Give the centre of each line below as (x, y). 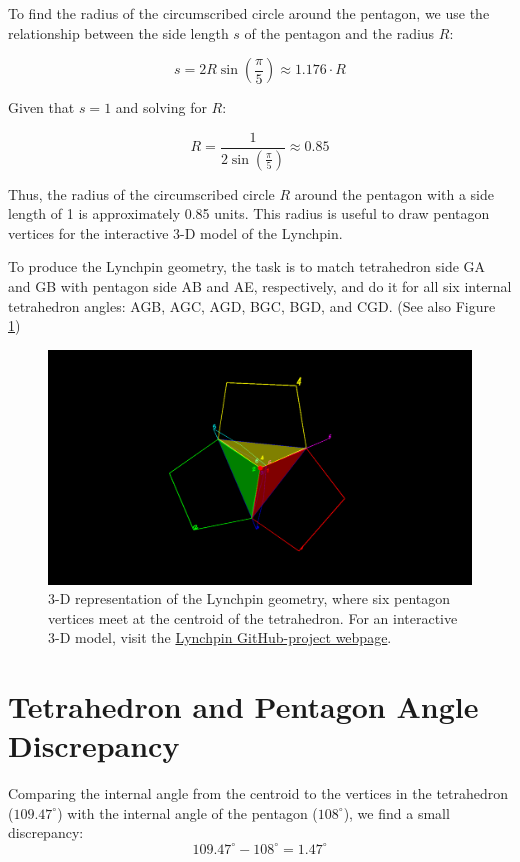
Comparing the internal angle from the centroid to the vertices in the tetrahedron (258, 793)
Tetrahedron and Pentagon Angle (243, 706)
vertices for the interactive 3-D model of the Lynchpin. (175, 232)
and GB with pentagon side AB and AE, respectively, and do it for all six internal (260, 286)
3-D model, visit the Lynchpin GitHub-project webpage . (220, 637)
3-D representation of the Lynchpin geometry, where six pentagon (249, 598)
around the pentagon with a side (394, 193)
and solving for (161, 107)
